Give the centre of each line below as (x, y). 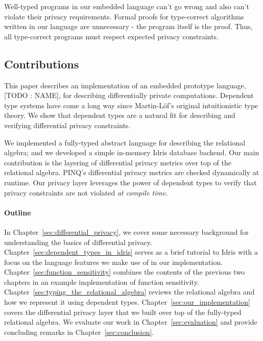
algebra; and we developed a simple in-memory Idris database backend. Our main (132, 152)
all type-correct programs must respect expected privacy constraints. (111, 36)
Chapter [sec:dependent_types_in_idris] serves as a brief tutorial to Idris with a (131, 252)
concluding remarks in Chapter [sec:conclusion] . (79, 332)
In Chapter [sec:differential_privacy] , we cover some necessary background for (126, 232)
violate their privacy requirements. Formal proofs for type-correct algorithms (124, 16)
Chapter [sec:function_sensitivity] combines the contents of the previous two (125, 272)
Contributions (42, 64)
